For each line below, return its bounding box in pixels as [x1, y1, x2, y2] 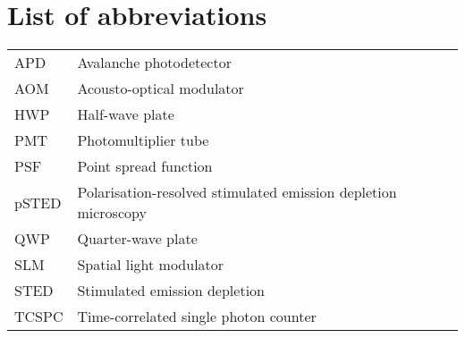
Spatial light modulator [77, 254, 224, 275]
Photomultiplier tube [77, 130, 209, 151]
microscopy [77, 202, 147, 224]
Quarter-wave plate [77, 228, 198, 249]
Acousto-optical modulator [77, 78, 244, 99]
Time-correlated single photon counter [77, 306, 317, 327]
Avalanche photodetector [77, 52, 232, 73]
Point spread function [77, 156, 213, 177]
